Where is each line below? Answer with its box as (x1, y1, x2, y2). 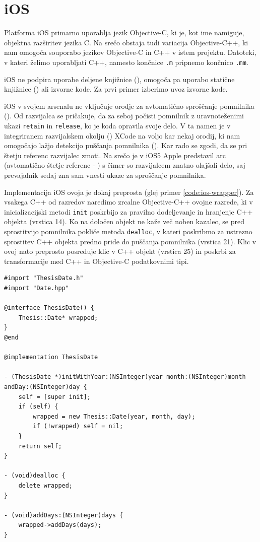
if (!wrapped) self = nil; (33, 423, 123, 430)
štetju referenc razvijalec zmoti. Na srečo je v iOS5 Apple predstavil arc (4, 150, 226, 160)
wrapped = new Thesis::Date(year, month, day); (33, 413, 196, 420)
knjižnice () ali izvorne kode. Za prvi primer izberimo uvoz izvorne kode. (4, 84, 228, 94)
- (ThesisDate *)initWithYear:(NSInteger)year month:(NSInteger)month (4, 373, 246, 381)
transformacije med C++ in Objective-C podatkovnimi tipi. (4, 255, 189, 266)
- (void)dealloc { (4, 472, 66, 480)
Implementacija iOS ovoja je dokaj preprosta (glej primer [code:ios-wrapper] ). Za (4, 186, 254, 197)
